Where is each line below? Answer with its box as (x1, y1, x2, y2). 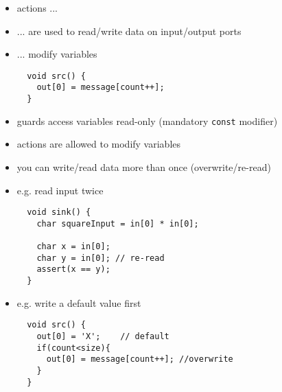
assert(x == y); (36, 264, 110, 275)
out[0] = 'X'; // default (36, 332, 169, 342)
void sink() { (27, 207, 91, 218)
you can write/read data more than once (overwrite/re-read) (16, 160, 271, 174)
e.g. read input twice (16, 183, 104, 197)
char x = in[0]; (36, 242, 110, 252)
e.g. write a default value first (16, 295, 141, 310)
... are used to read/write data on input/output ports (16, 23, 242, 38)
